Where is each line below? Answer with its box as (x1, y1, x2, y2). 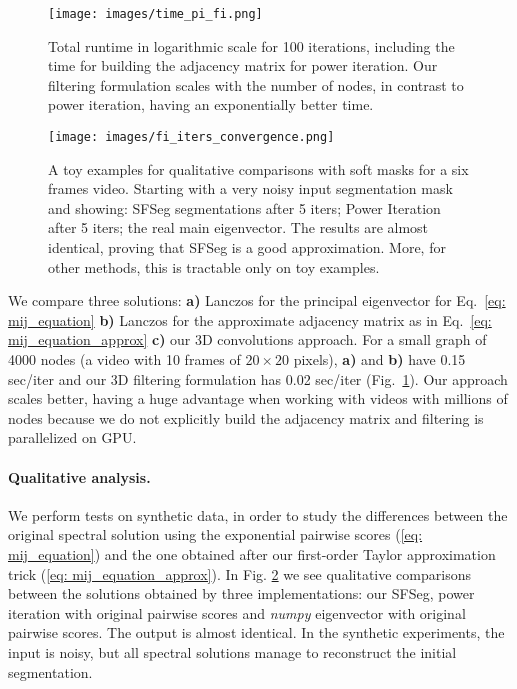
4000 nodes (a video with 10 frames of (8, 349, 241, 370)
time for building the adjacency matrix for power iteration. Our (48, 55, 438, 76)
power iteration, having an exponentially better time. (48, 94, 374, 115)
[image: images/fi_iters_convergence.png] (48, 130, 335, 145)
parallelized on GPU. (8, 427, 137, 448)
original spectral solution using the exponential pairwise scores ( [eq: (8, 524, 423, 545)
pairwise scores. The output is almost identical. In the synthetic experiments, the (8, 622, 505, 643)
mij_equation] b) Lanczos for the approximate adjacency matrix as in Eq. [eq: (8, 309, 492, 330)
